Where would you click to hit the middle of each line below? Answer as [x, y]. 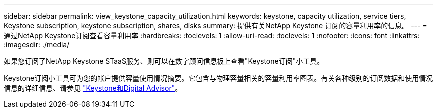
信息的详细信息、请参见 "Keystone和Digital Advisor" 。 [93, 88]
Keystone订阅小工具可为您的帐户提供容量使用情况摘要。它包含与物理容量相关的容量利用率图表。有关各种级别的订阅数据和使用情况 [218, 78]
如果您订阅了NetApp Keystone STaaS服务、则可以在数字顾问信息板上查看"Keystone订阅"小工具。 [164, 61]
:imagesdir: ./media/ [37, 45]
